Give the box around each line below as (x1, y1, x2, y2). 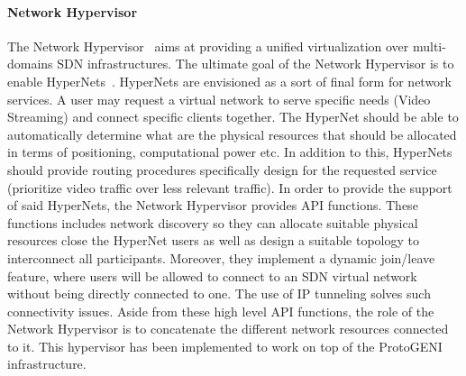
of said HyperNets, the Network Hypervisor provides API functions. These (7, 196, 418, 215)
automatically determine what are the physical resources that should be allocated (7, 124, 457, 143)
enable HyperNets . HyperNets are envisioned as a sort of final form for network (7, 71, 452, 90)
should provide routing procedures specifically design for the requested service (7, 160, 437, 179)
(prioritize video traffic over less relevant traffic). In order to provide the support (7, 178, 452, 197)
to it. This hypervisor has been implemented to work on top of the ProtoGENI (7, 336, 443, 355)
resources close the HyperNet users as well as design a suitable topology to (7, 231, 419, 250)
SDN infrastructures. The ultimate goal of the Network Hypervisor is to (57, 54, 454, 73)
